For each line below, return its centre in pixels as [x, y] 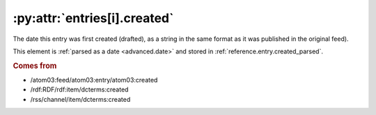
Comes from [35, 66]
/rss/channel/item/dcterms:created [80, 99]
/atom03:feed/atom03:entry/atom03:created [94, 80]
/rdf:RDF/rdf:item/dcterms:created [79, 89]
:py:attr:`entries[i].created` [93, 18]
